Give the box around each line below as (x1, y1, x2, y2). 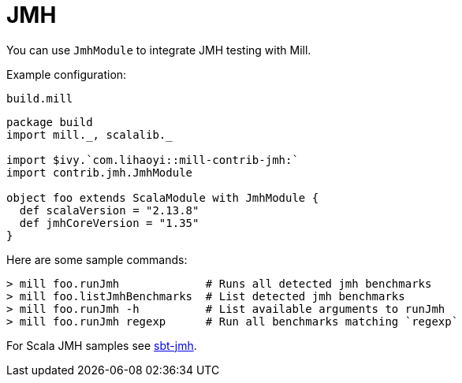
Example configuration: (6, 67, 127, 81)
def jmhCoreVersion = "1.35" (19, 216, 199, 229)
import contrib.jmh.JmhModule (6, 165, 193, 179)
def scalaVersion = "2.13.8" (19, 203, 199, 217)
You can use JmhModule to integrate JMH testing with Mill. (6, 43, 311, 57)
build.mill (6, 91, 73, 105)
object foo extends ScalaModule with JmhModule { (6, 191, 319, 204)
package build (6, 115, 93, 128)
